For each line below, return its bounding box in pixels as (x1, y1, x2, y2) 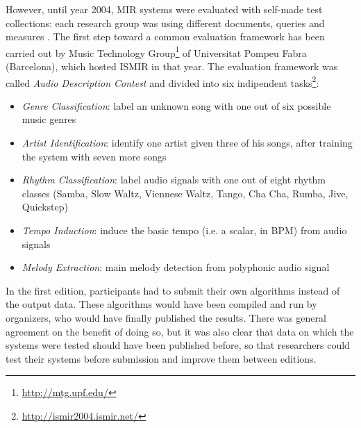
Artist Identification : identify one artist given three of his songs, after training (22, 135, 353, 150)
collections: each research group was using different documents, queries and (6, 15, 325, 30)
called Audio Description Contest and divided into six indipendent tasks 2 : (6, 73, 319, 90)
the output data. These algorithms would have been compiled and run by (6, 297, 317, 311)
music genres (22, 112, 76, 126)
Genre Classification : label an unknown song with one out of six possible (22, 98, 331, 113)
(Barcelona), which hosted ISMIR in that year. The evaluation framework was (6, 59, 338, 74)
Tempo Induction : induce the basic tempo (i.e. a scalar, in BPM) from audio (22, 223, 347, 238)
